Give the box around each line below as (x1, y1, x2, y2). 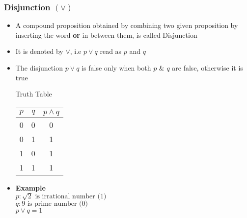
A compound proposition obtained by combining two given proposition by (15, 20, 238, 30)
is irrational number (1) (35, 193, 107, 200)
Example (15, 182, 46, 193)
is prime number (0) (27, 200, 88, 208)
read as (100, 46, 122, 56)
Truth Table (15, 89, 52, 99)
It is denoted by (15, 46, 63, 56)
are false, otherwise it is (172, 63, 243, 73)
